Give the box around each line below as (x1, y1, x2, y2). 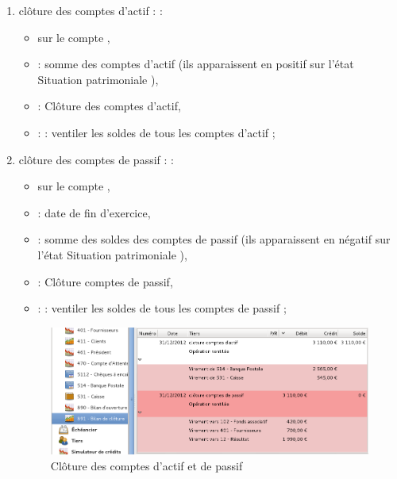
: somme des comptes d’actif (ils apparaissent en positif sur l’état (37, 56, 354, 72)
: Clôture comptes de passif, (37, 273, 173, 289)
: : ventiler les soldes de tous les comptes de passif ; (37, 300, 287, 316)
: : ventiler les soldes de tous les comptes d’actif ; (37, 124, 276, 140)
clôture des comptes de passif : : (18, 151, 174, 167)
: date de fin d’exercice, (37, 204, 151, 220)
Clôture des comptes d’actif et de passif (50, 457, 243, 473)
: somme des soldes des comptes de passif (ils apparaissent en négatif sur (37, 231, 391, 247)
